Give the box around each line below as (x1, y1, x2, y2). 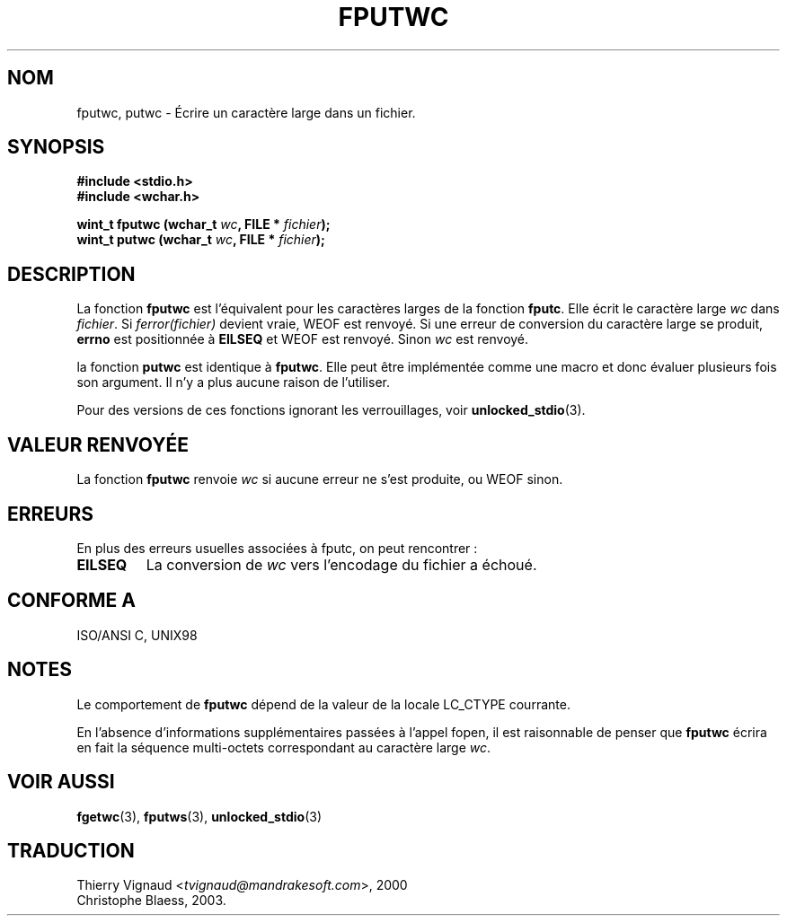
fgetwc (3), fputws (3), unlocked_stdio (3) (76, 808, 323, 824)
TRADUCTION (7, 839, 135, 862)
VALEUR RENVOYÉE (7, 433, 189, 456)
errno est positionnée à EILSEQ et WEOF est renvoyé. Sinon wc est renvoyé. (76, 331, 529, 347)
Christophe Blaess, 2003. (76, 892, 226, 909)
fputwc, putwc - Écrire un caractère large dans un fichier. (76, 104, 416, 120)
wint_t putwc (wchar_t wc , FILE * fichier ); (76, 232, 325, 248)
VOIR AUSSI (7, 770, 115, 794)
